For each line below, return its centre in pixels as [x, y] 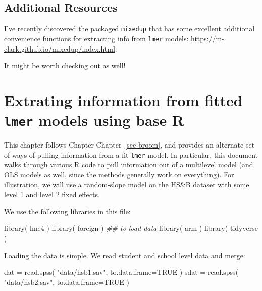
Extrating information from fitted [123, 100]
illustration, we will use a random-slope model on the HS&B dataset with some [127, 184]
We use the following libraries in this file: [67, 211]
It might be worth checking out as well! [65, 65]
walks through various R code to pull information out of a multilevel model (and [129, 164]
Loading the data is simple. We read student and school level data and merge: [125, 255]
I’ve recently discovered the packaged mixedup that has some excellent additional [129, 29]
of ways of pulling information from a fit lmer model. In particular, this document [131, 154]
